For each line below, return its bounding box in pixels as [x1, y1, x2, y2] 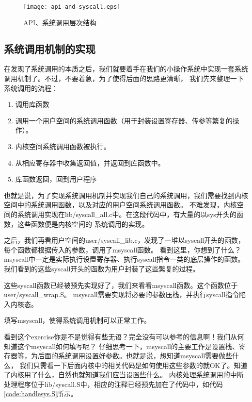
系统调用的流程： [4, 83, 58, 93]
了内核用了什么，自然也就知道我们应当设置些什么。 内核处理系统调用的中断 [4, 369, 244, 380]
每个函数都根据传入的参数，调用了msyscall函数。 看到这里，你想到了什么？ [4, 244, 241, 254]
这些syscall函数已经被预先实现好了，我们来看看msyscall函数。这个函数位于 [4, 280, 238, 290]
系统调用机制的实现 [4, 41, 95, 56]
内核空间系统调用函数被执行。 [15, 141, 110, 151]
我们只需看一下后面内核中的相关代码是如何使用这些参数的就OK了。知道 [19, 360, 248, 370]
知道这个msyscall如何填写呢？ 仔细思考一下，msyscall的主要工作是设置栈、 [4, 341, 239, 351]
